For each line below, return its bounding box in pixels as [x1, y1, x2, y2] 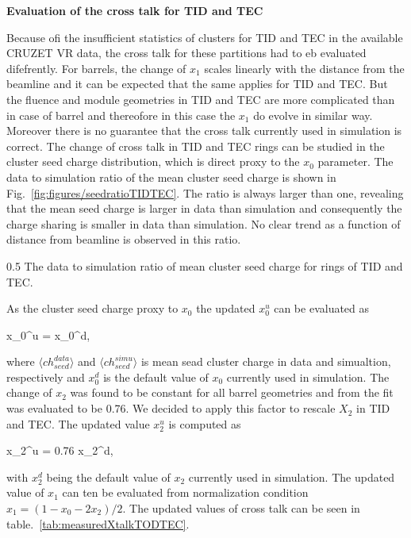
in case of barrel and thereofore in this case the [6, 106, 236, 123]
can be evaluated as [274, 300, 370, 317]
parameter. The [317, 153, 394, 170]
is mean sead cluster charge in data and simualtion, [140, 353, 391, 370]
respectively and [6, 368, 85, 385]
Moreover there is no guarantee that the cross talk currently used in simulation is [6, 122, 402, 139]
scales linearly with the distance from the [204, 60, 405, 76]
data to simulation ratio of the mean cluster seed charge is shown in [6, 168, 336, 185]
